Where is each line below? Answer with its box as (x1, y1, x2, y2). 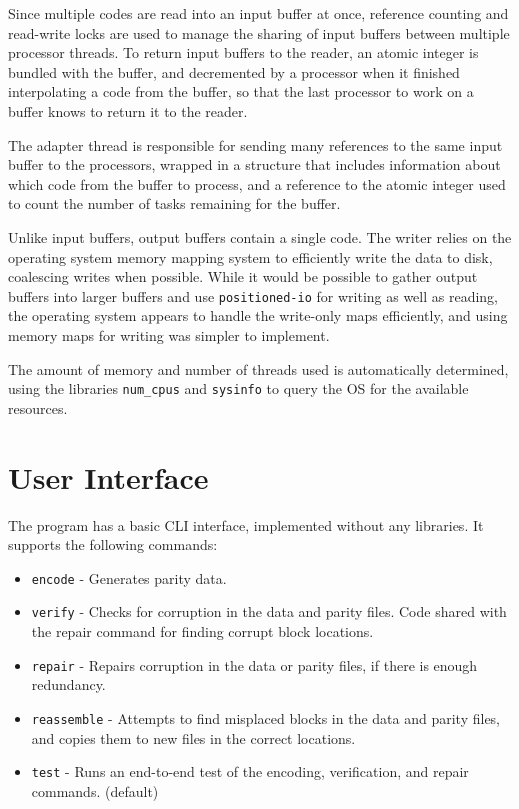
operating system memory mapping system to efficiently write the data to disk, (8, 246, 493, 267)
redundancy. (31, 674, 106, 695)
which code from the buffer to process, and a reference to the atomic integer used (8, 173, 506, 194)
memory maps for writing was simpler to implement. (8, 324, 330, 345)
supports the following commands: (8, 534, 218, 555)
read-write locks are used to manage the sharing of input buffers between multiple (8, 22, 510, 43)
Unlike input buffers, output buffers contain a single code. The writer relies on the (8, 226, 512, 247)
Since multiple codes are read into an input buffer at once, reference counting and (8, 3, 509, 23)
